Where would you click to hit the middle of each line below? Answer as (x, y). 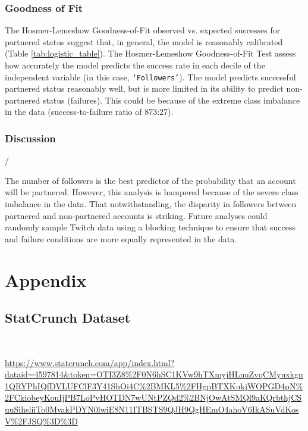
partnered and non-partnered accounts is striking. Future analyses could (136, 215)
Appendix (46, 279)
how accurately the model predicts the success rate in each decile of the (135, 65)
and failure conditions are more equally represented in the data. (121, 238)
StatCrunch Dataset (68, 318)
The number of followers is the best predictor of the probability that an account (150, 180)
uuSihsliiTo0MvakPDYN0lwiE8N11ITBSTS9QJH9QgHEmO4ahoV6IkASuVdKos (152, 409)
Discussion (30, 138)
